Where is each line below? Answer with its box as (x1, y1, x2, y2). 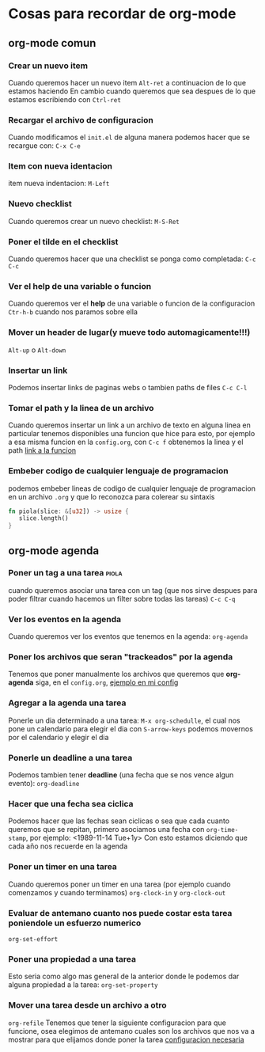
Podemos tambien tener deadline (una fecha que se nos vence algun (8, 770, 234, 780)
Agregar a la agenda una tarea (8, 697, 127, 708)
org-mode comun (8, 36, 97, 50)
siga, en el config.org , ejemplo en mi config (35, 678, 179, 687)
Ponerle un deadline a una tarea (8, 752, 133, 763)
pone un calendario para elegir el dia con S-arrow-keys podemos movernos (8, 723, 253, 733)
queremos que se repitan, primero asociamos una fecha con (8, 825, 205, 834)
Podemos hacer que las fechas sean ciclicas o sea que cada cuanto (8, 816, 230, 826)
